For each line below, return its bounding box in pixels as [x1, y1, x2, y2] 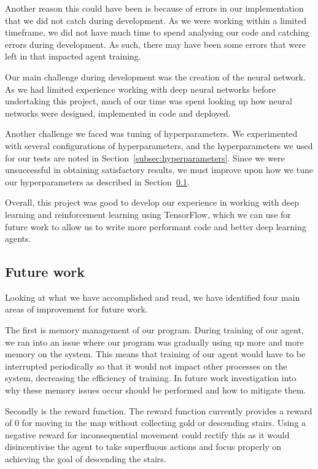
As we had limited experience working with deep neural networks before [5, 82, 276, 95]
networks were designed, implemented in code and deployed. [5, 106, 231, 119]
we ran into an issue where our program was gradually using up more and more [5, 335, 304, 348]
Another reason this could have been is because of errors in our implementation [5, 2, 304, 14]
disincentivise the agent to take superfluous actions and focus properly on [5, 440, 282, 453]
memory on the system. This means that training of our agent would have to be [5, 347, 306, 360]
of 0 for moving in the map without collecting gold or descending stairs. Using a [5, 416, 306, 429]
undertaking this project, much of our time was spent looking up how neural [5, 95, 292, 107]
